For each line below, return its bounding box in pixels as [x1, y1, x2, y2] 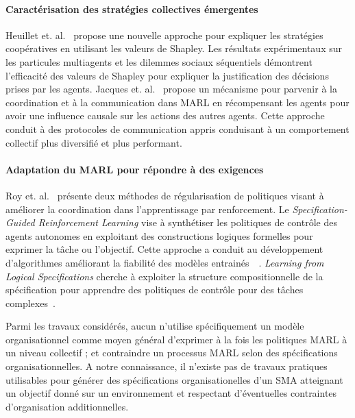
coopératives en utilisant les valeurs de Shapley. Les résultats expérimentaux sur [5, 41, 342, 56]
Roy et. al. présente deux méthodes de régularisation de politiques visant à [5, 188, 324, 202]
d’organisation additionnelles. [5, 399, 129, 413]
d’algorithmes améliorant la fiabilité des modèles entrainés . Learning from [5, 255, 324, 269]
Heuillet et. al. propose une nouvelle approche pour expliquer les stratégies [5, 27, 323, 42]
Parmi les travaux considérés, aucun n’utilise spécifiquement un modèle [5, 319, 304, 333]
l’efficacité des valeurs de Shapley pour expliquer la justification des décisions [5, 68, 329, 82]
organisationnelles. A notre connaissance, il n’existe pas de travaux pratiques [5, 359, 328, 373]
